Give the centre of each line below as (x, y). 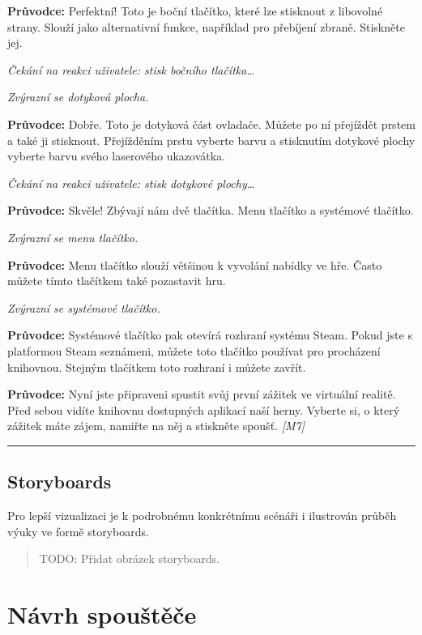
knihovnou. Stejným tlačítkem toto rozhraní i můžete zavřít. (157, 367)
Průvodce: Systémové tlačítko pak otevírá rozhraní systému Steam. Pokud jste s (210, 335)
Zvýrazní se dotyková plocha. (78, 97)
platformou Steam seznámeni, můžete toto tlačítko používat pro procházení (194, 350)
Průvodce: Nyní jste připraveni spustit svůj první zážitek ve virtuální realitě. (202, 394)
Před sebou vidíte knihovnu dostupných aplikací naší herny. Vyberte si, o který (204, 409)
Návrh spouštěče (102, 614)
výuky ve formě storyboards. (78, 531)
